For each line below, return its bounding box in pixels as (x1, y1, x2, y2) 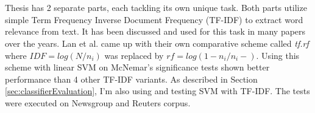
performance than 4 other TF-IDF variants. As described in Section (5, 72, 258, 85)
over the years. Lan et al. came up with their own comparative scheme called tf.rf (5, 36, 309, 49)
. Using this (256, 49, 300, 61)
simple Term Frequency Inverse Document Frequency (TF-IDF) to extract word (5, 13, 303, 26)
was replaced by (104, 49, 164, 61)
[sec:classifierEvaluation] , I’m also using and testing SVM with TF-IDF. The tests (5, 84, 310, 97)
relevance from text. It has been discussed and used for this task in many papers (5, 25, 306, 38)
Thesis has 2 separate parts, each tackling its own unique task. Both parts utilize (5, 1, 307, 14)
